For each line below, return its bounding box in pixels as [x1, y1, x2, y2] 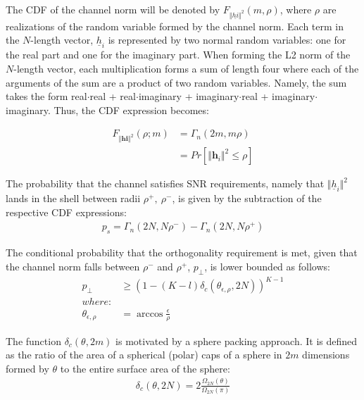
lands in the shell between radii [6, 191, 141, 206]
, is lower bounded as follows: [204, 258, 330, 273]
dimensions [302, 347, 350, 362]
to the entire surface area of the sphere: [60, 361, 230, 375]
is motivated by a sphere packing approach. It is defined [115, 333, 358, 348]
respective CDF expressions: [6, 204, 127, 219]
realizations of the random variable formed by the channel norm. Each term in [6, 18, 344, 33]
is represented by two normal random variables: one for [108, 32, 346, 47]
